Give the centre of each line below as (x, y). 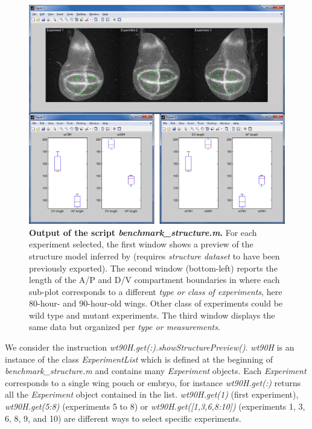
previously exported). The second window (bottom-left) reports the (153, 268)
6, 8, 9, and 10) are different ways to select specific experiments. (123, 418)
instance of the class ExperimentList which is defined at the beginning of (139, 359)
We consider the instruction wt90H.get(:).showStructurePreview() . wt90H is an (150, 347)
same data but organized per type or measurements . (125, 327)
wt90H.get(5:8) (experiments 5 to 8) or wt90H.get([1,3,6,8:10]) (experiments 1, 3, (155, 406)
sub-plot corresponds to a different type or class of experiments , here (156, 291)
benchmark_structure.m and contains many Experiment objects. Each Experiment (156, 371)
